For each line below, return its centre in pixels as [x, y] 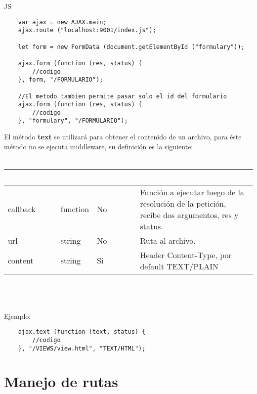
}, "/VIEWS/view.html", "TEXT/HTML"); [82, 348]
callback [22, 209]
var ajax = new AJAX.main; [62, 22]
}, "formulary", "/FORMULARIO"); [73, 121]
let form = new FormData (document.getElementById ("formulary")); [131, 47]
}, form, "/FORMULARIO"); [61, 80]
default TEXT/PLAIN [179, 266]
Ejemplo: [18, 316]
